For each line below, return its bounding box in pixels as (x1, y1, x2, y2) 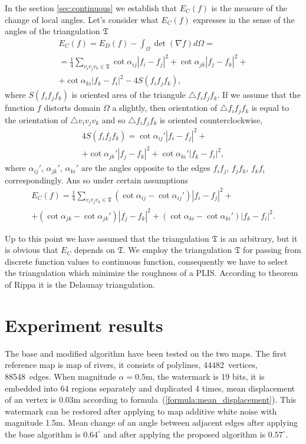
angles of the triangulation (5, 25, 100, 37)
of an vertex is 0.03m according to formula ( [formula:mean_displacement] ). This (5, 393, 297, 406)
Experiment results (5, 313, 163, 337)
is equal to (251, 101, 289, 114)
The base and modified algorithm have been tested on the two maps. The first (5, 347, 287, 359)
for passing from (242, 244, 301, 256)
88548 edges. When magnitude (5, 370, 116, 382)
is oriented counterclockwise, (159, 113, 262, 126)
